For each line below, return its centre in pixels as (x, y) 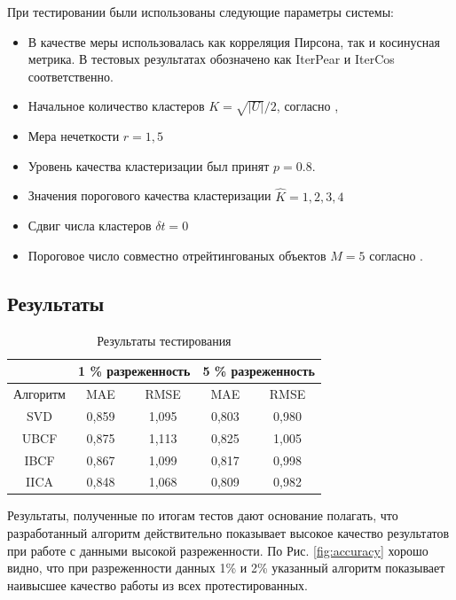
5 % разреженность (259, 371)
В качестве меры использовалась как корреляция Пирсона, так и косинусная (234, 41)
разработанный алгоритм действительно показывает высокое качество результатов (228, 533)
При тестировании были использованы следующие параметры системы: (200, 12)
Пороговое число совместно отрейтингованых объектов (177, 255)
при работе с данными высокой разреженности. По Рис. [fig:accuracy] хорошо (218, 550)
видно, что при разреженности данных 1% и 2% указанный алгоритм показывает (226, 568)
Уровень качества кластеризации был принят (149, 165)
